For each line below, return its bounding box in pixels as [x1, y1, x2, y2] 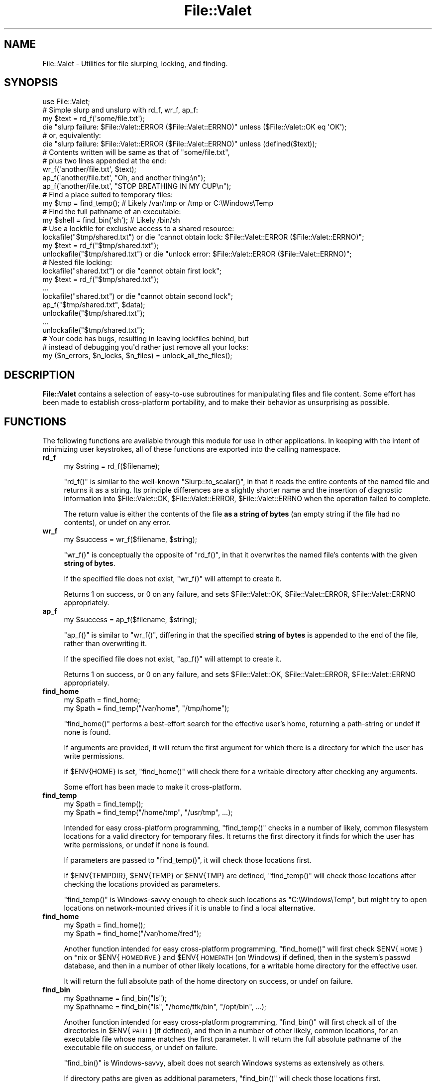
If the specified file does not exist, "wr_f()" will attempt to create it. [64, 574, 282, 583]
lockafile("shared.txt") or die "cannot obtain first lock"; [42, 267, 221, 275]
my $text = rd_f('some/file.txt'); [42, 114, 145, 123]
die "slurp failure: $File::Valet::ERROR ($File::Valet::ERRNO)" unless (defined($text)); [42, 139, 317, 148]
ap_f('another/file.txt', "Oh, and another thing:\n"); [42, 173, 206, 182]
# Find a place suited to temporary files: [42, 190, 173, 199]
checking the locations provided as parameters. [64, 880, 220, 889]
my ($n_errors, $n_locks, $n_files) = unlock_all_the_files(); [42, 351, 232, 360]
